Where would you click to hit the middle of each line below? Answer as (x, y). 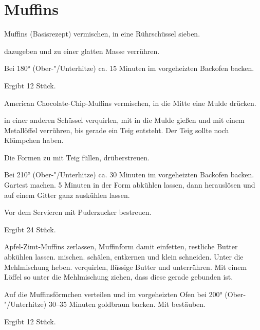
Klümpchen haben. (34, 140)
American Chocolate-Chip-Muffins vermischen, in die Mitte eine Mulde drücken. (130, 103)
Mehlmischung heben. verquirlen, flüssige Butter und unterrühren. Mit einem (126, 267)
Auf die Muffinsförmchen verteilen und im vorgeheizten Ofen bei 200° (113, 294)
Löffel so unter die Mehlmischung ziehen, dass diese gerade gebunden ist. (119, 277)
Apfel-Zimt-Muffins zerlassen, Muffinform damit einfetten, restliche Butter (121, 246)
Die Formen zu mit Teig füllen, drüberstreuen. (77, 157)
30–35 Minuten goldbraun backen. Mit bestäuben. (127, 304)
